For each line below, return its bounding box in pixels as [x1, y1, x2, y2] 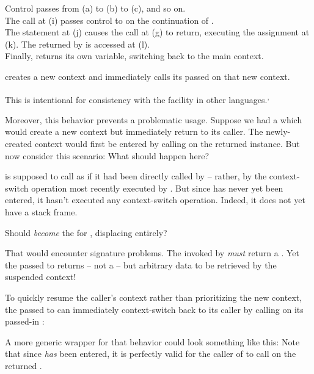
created [5, 137, 32, 149]
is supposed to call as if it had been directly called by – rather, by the [5, 170, 267, 182]
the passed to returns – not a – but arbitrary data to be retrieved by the [5, 258, 277, 271]
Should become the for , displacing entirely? [5, 226, 167, 239]
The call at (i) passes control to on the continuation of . [5, 13, 214, 26]
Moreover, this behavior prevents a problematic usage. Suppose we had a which [5, 113, 302, 126]
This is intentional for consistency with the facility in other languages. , [5, 91, 269, 106]
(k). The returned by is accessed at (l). [5, 37, 150, 50]
